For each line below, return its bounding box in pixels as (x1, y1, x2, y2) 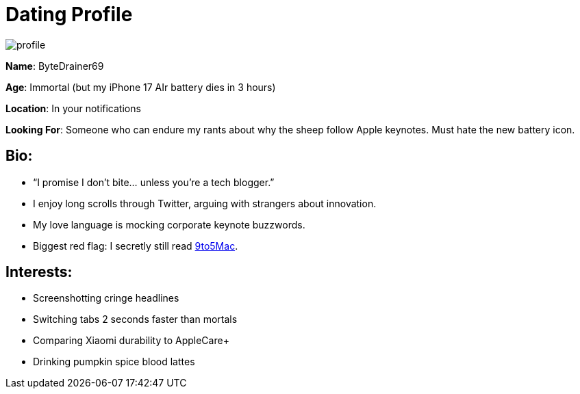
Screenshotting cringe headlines (33, 292, 179, 304)
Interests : (5, 263, 73, 281)
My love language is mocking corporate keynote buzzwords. (33, 218, 305, 231)
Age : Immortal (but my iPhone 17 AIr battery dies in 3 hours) (5, 81, 276, 93)
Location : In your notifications (5, 102, 141, 114)
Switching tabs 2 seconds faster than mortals (33, 313, 238, 326)
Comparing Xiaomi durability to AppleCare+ (33, 334, 229, 347)
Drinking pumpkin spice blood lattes (33, 356, 195, 368)
